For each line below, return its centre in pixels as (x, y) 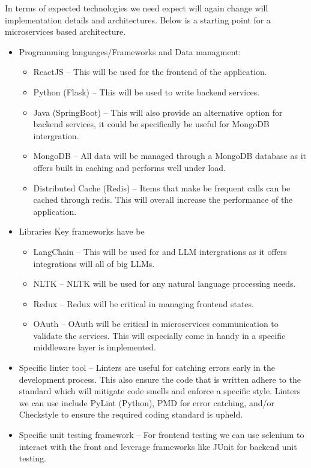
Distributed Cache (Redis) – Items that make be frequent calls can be (162, 187)
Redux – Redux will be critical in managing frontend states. (143, 303)
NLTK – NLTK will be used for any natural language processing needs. (165, 283)
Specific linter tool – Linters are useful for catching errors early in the (147, 367)
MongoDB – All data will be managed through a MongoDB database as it (170, 156)
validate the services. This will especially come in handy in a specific (159, 335)
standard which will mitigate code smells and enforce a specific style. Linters (160, 391)
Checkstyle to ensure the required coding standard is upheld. (131, 414)
